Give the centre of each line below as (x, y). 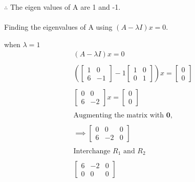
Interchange (92, 151)
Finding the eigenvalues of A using (58, 27)
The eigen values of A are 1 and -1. (65, 7)
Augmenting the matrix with (119, 115)
